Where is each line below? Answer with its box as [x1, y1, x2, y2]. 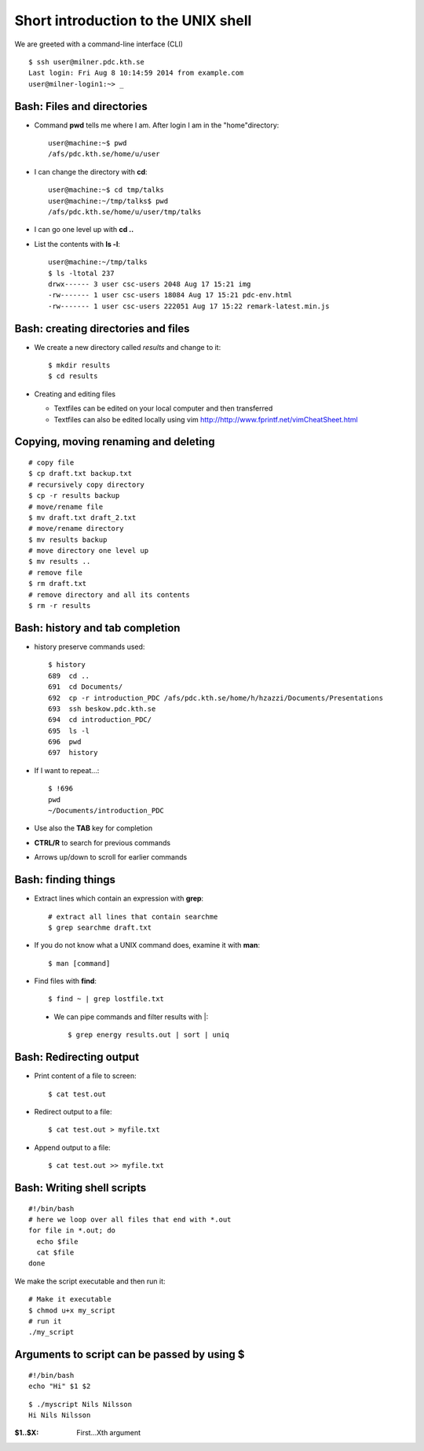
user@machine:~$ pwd [48, 138, 127, 148]
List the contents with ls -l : [34, 239, 121, 249]
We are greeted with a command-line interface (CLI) [14, 39, 184, 49]
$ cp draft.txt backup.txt [28, 469, 133, 478]
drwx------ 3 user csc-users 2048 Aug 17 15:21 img [48, 279, 251, 289]
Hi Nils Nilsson [28, 1410, 91, 1420]
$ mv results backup [28, 535, 108, 544]
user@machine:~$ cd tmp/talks [48, 186, 165, 194]
